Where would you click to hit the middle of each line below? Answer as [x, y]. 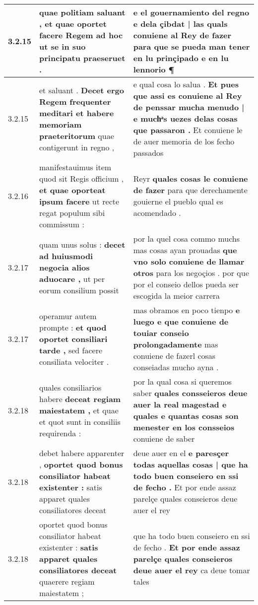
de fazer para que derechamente [190, 190]
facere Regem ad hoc [81, 35]
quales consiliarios [70, 387]
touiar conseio [161, 333]
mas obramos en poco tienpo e [187, 310]
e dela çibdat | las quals [180, 24]
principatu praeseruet [82, 58]
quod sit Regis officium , [82, 178]
